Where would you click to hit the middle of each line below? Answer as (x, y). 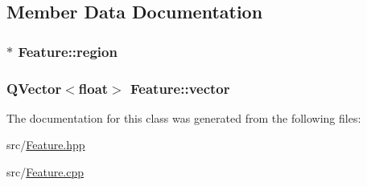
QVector (34, 88)
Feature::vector (180, 88)
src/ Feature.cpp (45, 172)
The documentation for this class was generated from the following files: (184, 117)
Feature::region (68, 51)
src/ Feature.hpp (46, 145)
